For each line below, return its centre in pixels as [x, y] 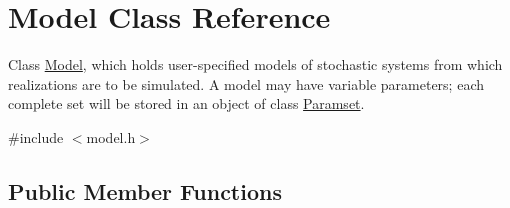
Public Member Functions [145, 190]
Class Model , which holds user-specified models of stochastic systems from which [255, 64]
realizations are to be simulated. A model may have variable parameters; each [246, 83]
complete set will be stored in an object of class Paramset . [186, 103]
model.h [111, 136]
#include [36, 136]
